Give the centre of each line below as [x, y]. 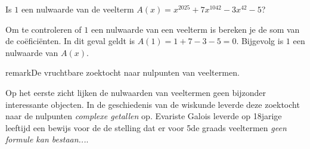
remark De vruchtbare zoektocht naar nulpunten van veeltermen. [123, 72]
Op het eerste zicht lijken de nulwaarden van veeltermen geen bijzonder [136, 92]
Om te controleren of [44, 29]
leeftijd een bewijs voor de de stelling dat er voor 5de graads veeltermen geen [146, 127]
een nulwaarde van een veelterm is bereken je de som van [195, 29]
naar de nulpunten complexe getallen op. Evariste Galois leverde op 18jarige [144, 116]
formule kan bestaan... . [47, 139]
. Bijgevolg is [260, 41]
